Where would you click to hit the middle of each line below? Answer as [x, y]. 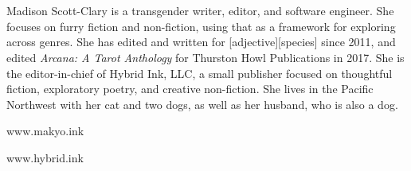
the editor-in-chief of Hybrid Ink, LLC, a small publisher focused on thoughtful [200, 73]
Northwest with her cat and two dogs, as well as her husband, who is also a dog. [202, 104]
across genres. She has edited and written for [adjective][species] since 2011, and [201, 42]
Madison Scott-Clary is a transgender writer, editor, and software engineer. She [200, 11]
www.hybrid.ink [45, 157]
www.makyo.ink [45, 131]
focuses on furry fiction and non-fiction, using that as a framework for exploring [201, 26]
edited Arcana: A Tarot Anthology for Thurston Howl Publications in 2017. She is [205, 57]
